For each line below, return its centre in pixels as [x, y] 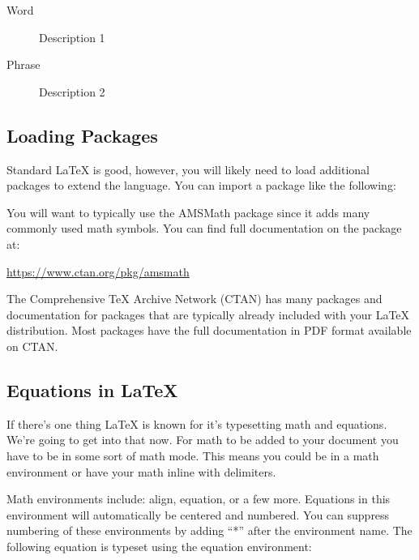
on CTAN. [32, 346]
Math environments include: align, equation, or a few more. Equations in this [199, 499]
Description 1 [72, 37]
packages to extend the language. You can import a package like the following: [201, 185]
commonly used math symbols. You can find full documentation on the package [204, 228]
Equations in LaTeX [92, 389]
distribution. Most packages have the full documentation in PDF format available [209, 330]
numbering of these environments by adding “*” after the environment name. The [209, 530]
